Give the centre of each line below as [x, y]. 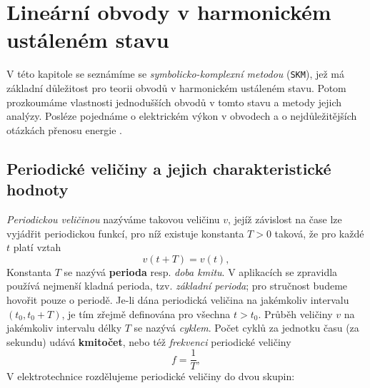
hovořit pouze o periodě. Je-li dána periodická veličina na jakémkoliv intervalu [178, 299]
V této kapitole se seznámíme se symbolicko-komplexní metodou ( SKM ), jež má [175, 74]
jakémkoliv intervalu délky [64, 328]
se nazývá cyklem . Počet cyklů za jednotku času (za [246, 328]
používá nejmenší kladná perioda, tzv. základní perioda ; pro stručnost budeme [177, 286]
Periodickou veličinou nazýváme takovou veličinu [113, 219]
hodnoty [37, 189]
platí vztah [37, 247]
